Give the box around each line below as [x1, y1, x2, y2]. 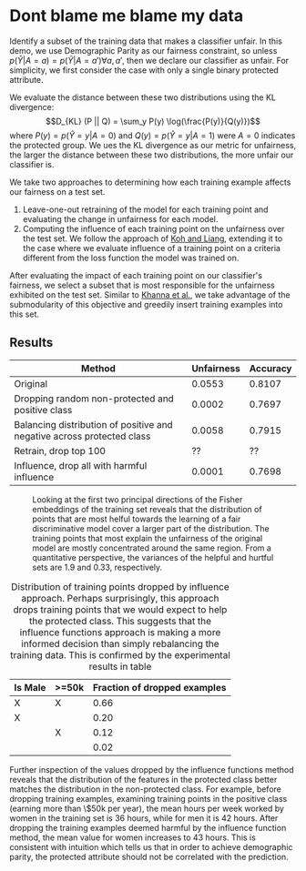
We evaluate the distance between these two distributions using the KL [9, 92, 276, 103]
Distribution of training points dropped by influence [10, 580, 229, 592]
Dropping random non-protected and [14, 392, 175, 405]
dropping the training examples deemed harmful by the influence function [9, 822, 287, 833]
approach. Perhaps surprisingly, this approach [21, 592, 219, 604]
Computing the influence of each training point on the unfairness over [22, 223, 285, 234]
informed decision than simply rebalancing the [21, 637, 220, 650]
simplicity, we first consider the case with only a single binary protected [9, 65, 280, 76]
